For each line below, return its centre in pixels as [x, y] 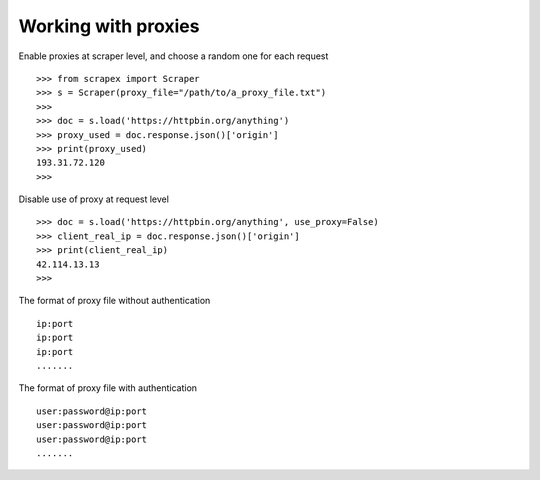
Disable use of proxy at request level [94, 199]
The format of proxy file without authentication [114, 301]
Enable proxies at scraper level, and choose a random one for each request [173, 56]
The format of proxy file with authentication [108, 388]
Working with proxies [109, 26]
